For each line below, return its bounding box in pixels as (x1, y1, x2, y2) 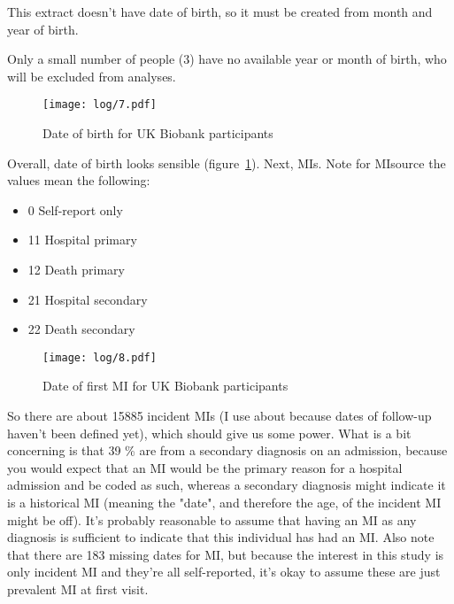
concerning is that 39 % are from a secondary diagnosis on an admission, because (7, 441, 448, 460)
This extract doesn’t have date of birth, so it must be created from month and (7, 3, 433, 20)
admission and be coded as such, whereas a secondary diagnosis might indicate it (7, 476, 446, 494)
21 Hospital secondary (27, 290, 148, 308)
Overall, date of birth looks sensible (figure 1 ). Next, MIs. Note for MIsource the (7, 153, 446, 172)
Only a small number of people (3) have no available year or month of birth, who (7, 50, 447, 68)
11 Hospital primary (27, 230, 137, 249)
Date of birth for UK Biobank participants (42, 124, 273, 143)
